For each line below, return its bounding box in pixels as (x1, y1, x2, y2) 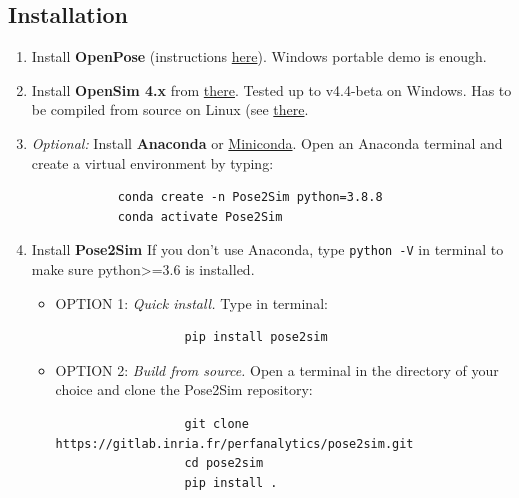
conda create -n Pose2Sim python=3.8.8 (117, 190, 383, 205)
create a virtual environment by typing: (31, 152, 274, 173)
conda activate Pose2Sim (117, 209, 283, 224)
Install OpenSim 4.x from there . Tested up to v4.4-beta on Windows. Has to (31, 79, 512, 100)
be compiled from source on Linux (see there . (31, 99, 309, 120)
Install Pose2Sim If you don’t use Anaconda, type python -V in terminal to (31, 239, 504, 260)
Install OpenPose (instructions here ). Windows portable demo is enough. (31, 46, 487, 67)
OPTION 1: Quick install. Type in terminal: (55, 292, 328, 313)
